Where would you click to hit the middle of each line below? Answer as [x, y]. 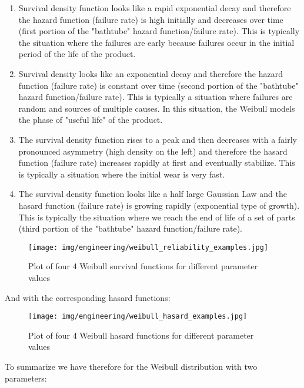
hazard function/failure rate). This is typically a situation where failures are [156, 97]
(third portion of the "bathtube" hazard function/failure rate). [131, 228]
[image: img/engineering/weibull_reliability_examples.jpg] [148, 247]
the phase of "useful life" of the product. [91, 120]
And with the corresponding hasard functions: [88, 297]
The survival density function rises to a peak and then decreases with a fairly [158, 139]
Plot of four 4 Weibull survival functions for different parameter [143, 266]
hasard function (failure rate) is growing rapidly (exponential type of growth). [159, 205]
